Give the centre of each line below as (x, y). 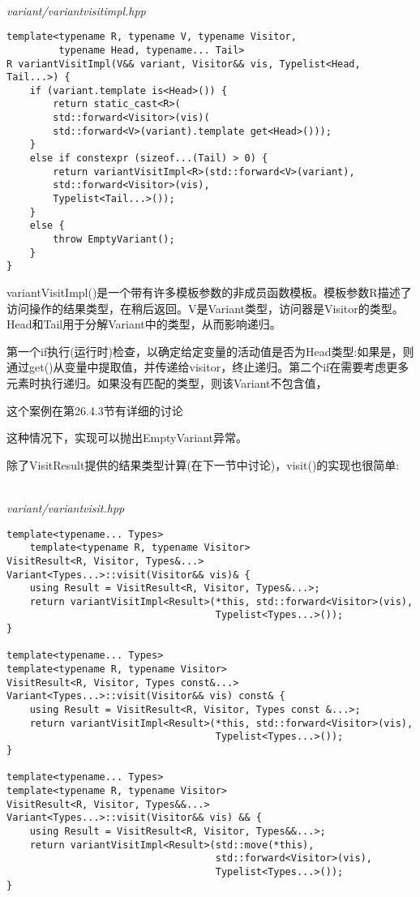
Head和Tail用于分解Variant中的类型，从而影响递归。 (144, 324)
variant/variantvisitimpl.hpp (76, 10)
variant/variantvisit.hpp (66, 507)
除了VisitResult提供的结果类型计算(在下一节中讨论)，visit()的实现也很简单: (203, 464)
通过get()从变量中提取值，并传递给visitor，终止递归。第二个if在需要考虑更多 (208, 367)
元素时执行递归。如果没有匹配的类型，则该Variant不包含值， (167, 382)
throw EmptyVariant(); (114, 240)
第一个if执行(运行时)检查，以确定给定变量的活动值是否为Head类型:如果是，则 (210, 351)
